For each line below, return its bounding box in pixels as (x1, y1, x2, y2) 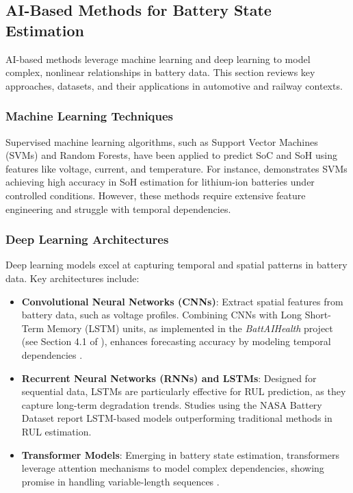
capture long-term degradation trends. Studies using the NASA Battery (21, 397, 322, 412)
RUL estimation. (21, 424, 92, 438)
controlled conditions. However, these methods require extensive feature (5, 188, 306, 202)
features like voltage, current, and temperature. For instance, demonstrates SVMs (5, 161, 348, 175)
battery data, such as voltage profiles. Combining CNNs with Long (21, 307, 302, 322)
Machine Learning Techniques (5, 108, 174, 125)
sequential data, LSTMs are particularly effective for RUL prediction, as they (21, 384, 346, 399)
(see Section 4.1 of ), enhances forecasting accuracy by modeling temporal (21, 334, 331, 349)
